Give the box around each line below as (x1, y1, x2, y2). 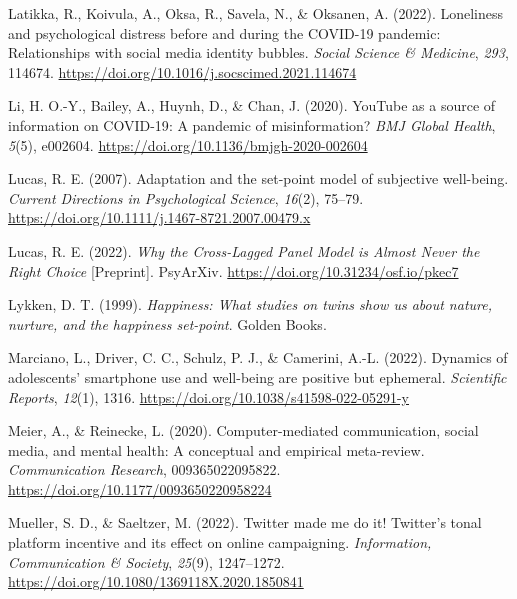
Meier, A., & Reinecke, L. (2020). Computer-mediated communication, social (8, 420, 479, 441)
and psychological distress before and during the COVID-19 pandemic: (8, 22, 441, 43)
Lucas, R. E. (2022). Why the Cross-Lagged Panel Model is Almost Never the (8, 240, 480, 261)
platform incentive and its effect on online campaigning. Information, (8, 532, 432, 553)
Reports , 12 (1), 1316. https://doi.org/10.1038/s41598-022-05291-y (8, 386, 410, 407)
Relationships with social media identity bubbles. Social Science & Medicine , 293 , (8, 42, 509, 63)
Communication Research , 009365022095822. (8, 459, 281, 480)
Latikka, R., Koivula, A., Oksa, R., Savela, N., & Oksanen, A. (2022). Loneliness (8, 3, 503, 23)
